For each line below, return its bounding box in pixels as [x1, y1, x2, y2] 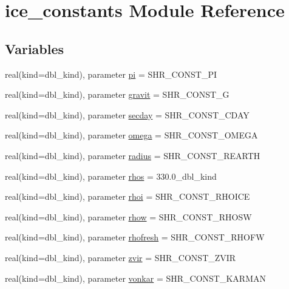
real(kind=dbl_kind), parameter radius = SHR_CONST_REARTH [5, 149, 260, 161]
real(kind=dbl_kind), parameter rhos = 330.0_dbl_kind [5, 169, 217, 182]
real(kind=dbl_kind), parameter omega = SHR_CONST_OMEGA [5, 129, 258, 141]
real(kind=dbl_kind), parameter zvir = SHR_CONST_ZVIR [5, 251, 236, 263]
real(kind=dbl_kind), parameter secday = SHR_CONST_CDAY [5, 108, 250, 121]
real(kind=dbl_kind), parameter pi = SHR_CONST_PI [5, 67, 217, 80]
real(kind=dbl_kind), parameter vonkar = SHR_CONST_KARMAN [5, 271, 266, 284]
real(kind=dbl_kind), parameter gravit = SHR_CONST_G [5, 88, 229, 101]
